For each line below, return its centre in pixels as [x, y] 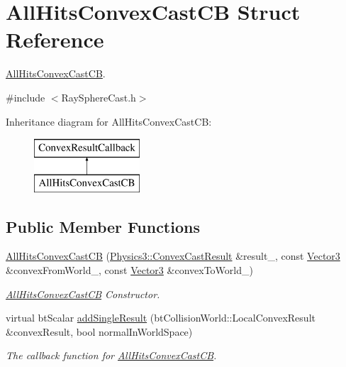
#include [26, 97]
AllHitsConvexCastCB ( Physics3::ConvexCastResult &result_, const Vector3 [173, 256]
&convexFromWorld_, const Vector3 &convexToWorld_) [129, 270]
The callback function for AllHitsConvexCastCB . [111, 355]
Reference [55, 39]
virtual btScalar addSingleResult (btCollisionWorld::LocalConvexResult [161, 318]
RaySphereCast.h [99, 97]
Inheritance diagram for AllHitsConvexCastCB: [109, 121]
